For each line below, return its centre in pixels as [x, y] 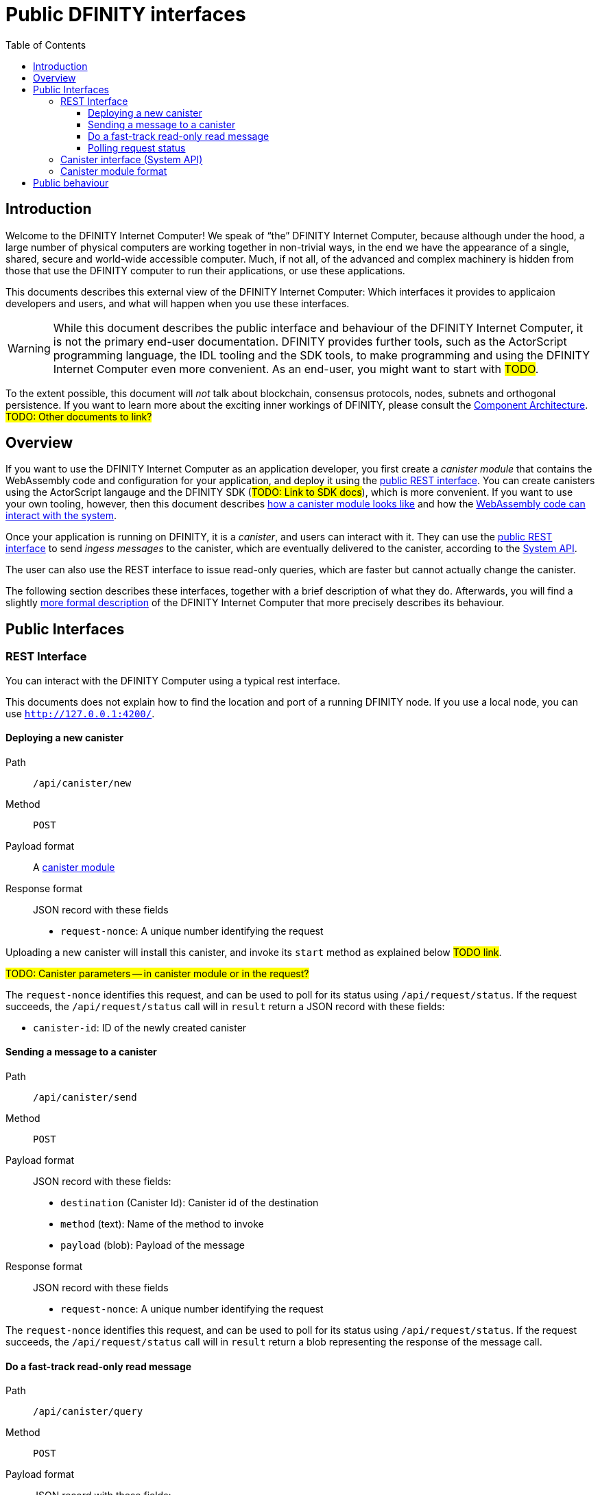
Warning [29, 348]
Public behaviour [71, 182]
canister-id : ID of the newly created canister [140, 1027]
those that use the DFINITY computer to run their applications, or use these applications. [205, 270]
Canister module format [114, 171]
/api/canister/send [85, 1098]
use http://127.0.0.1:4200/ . [80, 713]
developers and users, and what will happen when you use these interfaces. [178, 303]
